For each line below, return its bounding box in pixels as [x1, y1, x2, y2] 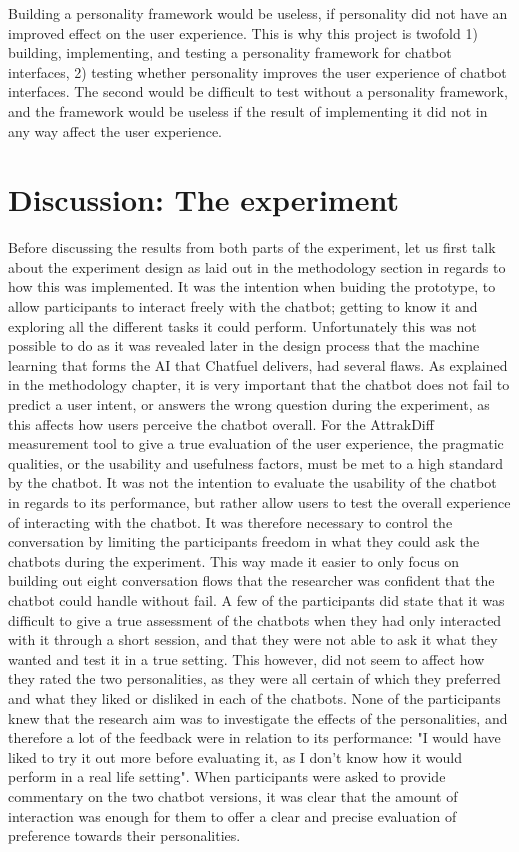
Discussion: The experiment [8, 179, 399, 220]
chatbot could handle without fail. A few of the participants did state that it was [8, 589, 505, 610]
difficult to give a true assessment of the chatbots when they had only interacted [8, 609, 502, 630]
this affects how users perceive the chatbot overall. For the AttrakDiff [8, 413, 434, 434]
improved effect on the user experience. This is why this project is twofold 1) [8, 22, 478, 43]
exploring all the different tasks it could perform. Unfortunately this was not [8, 315, 477, 336]
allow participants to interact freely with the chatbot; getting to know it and [8, 296, 478, 317]
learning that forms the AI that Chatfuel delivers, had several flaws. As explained [8, 354, 508, 375]
